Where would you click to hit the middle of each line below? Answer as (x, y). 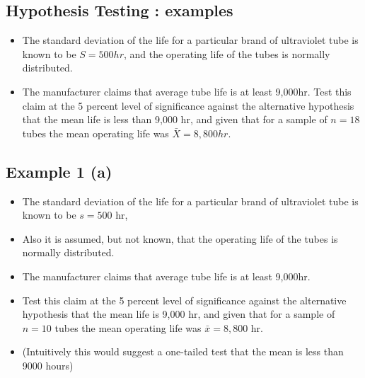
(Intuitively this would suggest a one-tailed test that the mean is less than (183, 351)
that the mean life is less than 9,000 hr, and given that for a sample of (175, 119)
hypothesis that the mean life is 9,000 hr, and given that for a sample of (179, 314)
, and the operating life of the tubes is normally (227, 53)
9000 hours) (48, 365)
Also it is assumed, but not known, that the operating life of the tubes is (180, 238)
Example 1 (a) (59, 171)
